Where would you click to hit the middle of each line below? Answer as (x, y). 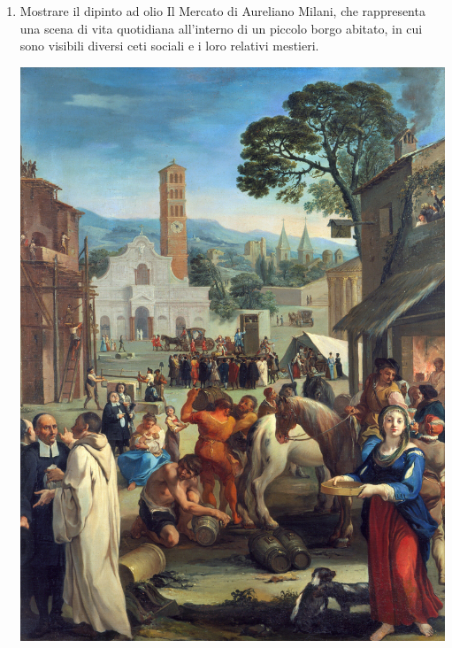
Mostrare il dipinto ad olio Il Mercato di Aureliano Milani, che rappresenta (222, 11)
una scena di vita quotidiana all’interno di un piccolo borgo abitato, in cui (221, 28)
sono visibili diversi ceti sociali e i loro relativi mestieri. (169, 46)
